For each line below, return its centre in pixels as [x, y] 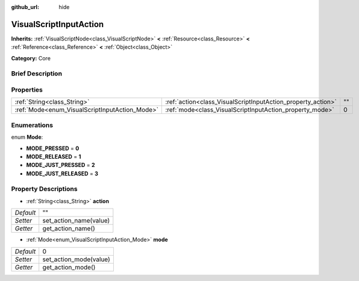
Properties [27, 90]
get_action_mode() [69, 267]
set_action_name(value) [76, 221]
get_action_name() [69, 229]
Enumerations [32, 125]
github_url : [25, 7]
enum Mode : [27, 137]
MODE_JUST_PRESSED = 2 [61, 165]
